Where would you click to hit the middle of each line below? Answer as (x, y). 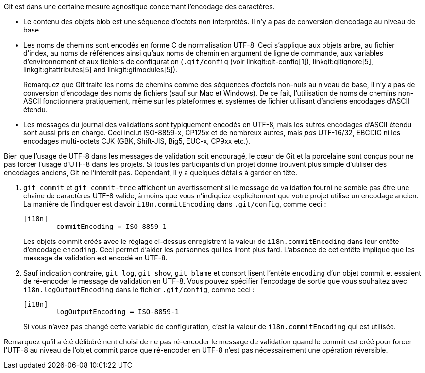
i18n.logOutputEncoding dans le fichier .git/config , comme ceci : (139, 289)
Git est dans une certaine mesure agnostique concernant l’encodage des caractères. (139, 7)
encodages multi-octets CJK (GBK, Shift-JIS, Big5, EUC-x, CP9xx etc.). (137, 141)
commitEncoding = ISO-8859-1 (111, 227)
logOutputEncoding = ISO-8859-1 (118, 312)
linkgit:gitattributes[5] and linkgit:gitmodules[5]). (101, 70)
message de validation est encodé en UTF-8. (95, 258)
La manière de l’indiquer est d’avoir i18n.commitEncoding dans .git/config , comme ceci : (175, 204)
